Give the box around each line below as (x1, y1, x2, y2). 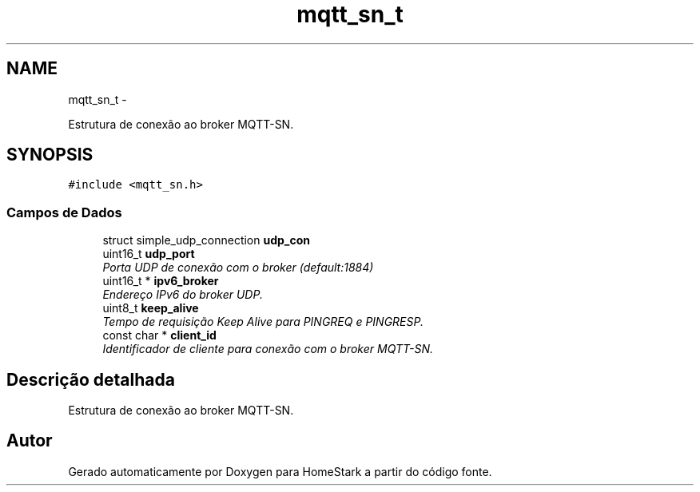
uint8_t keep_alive (102, 301, 199, 315)
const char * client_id (102, 328, 217, 343)
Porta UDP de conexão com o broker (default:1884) (102, 260, 374, 275)
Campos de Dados (6, 204, 122, 220)
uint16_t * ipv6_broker (102, 274, 219, 288)
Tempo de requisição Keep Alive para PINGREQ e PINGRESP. (102, 315, 424, 329)
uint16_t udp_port (102, 247, 195, 261)
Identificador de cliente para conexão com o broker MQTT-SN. (102, 342, 434, 356)
